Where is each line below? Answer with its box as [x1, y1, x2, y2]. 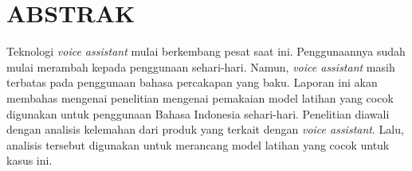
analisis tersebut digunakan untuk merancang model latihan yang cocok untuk [6, 136, 390, 153]
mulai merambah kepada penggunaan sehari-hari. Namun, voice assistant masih [6, 58, 395, 75]
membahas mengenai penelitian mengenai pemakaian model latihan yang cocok [6, 89, 394, 106]
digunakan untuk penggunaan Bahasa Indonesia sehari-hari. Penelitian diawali [6, 105, 390, 122]
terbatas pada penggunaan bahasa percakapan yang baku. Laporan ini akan [6, 74, 378, 91]
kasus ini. [6, 152, 53, 169]
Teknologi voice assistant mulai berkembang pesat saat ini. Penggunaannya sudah [6, 43, 406, 60]
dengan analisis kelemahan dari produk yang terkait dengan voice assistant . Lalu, [6, 121, 404, 138]
